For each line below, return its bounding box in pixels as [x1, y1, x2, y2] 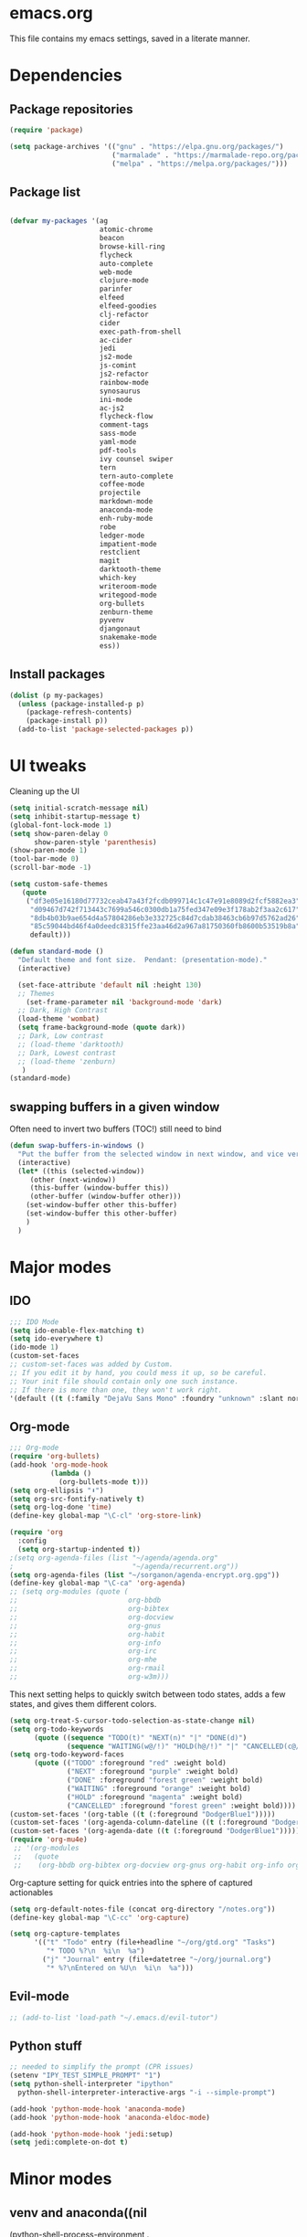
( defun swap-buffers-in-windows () [9, 1141, 145, 1150]
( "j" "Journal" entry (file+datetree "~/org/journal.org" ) [42, 1955, 272, 1964]
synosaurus [99, 387, 142, 396]
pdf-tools [99, 446, 137, 455]
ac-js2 [99, 403, 125, 413]
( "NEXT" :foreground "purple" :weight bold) [67, 1767, 239, 1776]
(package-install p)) [26, 716, 108, 726]
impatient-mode [99, 539, 157, 548]
